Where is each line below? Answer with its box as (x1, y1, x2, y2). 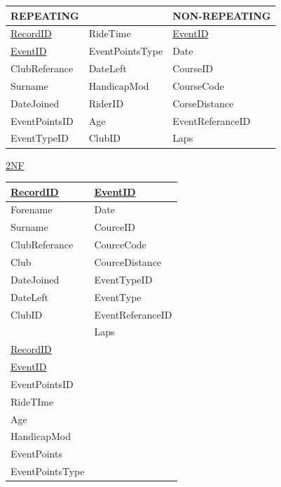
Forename (11, 202, 53, 217)
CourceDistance (94, 254, 162, 269)
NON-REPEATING (172, 8, 271, 22)
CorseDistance (172, 95, 234, 110)
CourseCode (172, 78, 224, 93)
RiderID (88, 95, 124, 110)
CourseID (172, 61, 213, 76)
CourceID (94, 220, 136, 234)
